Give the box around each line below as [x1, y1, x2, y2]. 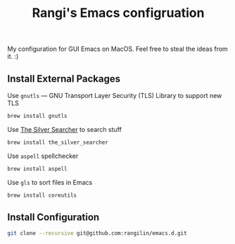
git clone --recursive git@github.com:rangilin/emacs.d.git [7, 230, 188, 237]
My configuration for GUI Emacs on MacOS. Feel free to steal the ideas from [7, 44, 229, 54]
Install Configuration [7, 211, 100, 223]
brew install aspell [7, 165, 68, 172]
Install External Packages [7, 73, 121, 85]
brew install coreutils [7, 192, 77, 199]
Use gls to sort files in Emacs [7, 178, 93, 186]
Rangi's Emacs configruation [32, 5, 205, 21]
